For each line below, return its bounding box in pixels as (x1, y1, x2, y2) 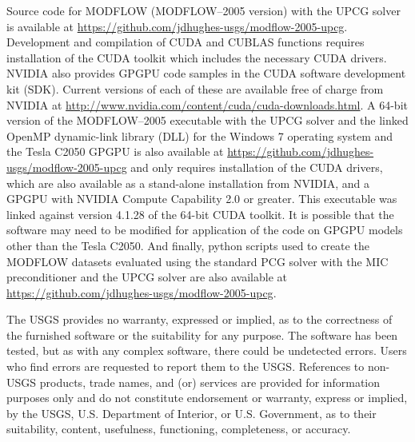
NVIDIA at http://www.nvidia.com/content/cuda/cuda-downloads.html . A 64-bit (6, 96, 408, 113)
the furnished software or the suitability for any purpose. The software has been (6, 326, 398, 343)
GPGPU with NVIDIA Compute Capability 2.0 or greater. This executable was (6, 190, 397, 207)
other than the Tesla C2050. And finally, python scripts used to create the (6, 237, 369, 253)
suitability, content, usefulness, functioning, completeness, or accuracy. (6, 420, 351, 437)
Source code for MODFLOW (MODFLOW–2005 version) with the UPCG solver (6, 2, 401, 18)
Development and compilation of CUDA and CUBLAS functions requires (6, 34, 365, 50)
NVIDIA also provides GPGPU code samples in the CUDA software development (6, 65, 406, 82)
